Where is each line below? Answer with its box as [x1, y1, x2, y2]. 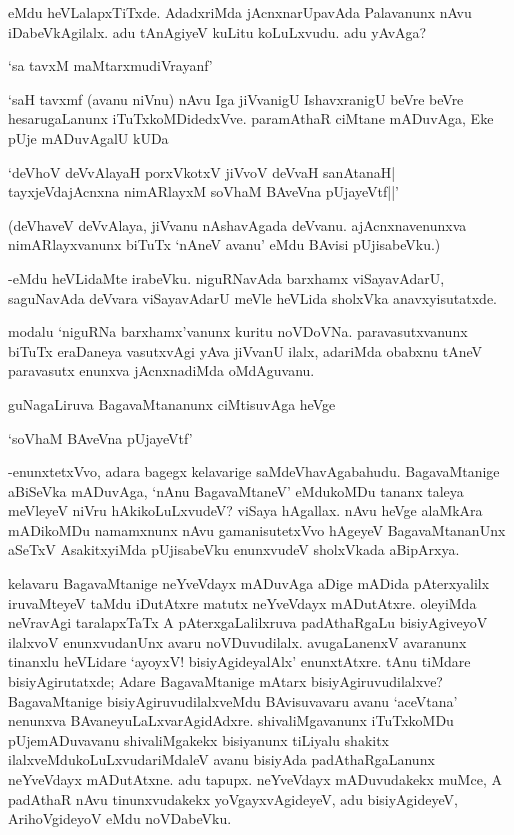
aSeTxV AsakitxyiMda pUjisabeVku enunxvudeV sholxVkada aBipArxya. [8, 539, 460, 560]
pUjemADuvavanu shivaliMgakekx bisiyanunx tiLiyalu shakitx [8, 729, 390, 750]
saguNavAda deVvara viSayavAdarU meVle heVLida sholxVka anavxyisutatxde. [8, 287, 497, 308]
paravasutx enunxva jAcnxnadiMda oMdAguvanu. [8, 360, 315, 381]
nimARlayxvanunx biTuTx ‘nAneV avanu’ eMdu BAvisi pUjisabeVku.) [8, 234, 441, 255]
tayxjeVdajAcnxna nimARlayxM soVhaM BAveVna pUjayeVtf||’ [8, 181, 399, 202]
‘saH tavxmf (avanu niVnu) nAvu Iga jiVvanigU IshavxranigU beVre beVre [8, 88, 464, 109]
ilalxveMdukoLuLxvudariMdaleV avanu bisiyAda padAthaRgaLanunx [8, 749, 435, 770]
